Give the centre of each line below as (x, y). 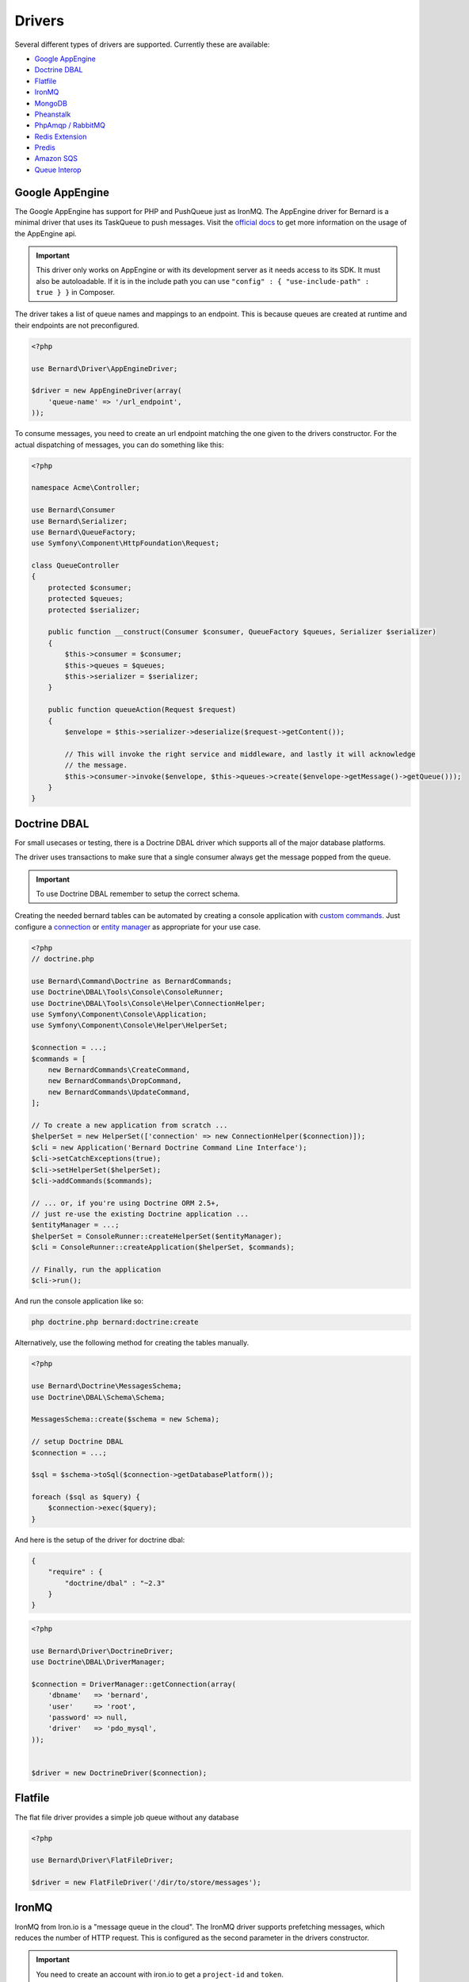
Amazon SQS (56, 159)
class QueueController (75, 566)
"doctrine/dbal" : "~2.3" (115, 1583)
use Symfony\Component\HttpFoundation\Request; (125, 543)
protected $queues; (86, 599)
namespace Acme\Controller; (86, 488)
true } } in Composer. (75, 293)
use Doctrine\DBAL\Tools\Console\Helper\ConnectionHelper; (148, 1003)
